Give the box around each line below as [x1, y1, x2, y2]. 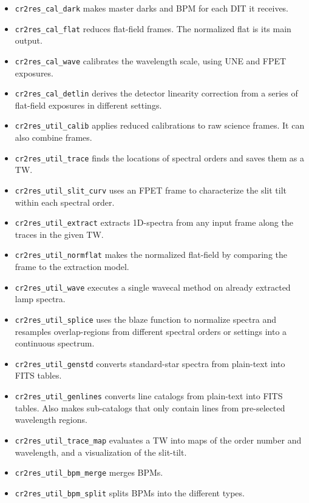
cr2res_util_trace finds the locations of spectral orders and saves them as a [15, 151, 305, 164]
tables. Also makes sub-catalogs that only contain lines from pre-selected [15, 401, 285, 414]
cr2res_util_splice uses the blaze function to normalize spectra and [15, 312, 276, 325]
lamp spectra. [15, 292, 66, 305]
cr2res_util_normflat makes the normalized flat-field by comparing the [15, 248, 288, 261]
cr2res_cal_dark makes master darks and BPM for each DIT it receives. [15, 2, 289, 14]
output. [15, 34, 42, 47]
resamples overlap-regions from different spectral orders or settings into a [15, 325, 287, 337]
